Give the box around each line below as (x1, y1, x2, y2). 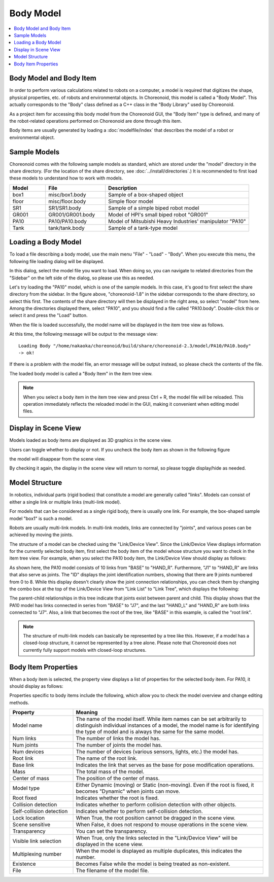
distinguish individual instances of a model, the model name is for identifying (76, 722, 259, 729)
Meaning (76, 709, 98, 716)
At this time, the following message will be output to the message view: (9, 331, 158, 337)
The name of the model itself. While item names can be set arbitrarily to (76, 716, 247, 723)
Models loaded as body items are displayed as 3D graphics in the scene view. (9, 437, 172, 443)
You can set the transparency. (76, 828, 148, 835)
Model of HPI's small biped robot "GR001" (108, 211, 209, 218)
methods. (9, 699, 29, 705)
